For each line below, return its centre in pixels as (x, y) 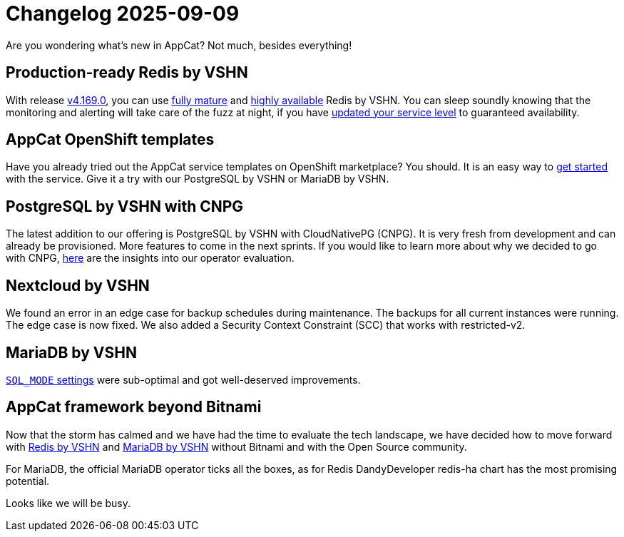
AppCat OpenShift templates (110, 140)
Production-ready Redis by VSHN (127, 73)
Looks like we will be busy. (68, 503)
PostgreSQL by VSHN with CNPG (125, 206)
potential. (28, 481)
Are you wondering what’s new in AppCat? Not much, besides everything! (179, 45)
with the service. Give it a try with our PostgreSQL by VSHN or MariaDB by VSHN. (198, 179)
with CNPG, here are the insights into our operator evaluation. (150, 258)
